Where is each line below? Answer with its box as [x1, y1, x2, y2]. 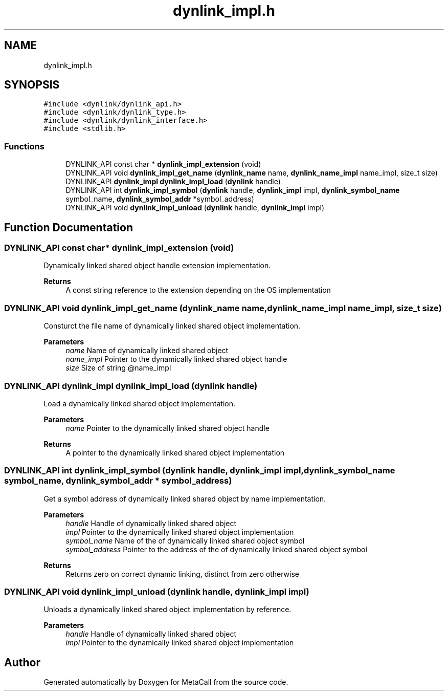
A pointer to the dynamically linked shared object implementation [65, 448, 285, 457]
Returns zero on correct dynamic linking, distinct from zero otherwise [65, 569, 299, 578]
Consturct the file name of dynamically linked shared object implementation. [43, 321, 301, 331]
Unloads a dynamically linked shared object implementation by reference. [43, 605, 292, 614]
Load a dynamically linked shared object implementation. [43, 399, 235, 408]
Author [4, 656, 40, 669]
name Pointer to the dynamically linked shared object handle [65, 423, 270, 432]
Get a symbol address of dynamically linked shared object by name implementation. [43, 494, 326, 503]
